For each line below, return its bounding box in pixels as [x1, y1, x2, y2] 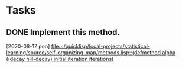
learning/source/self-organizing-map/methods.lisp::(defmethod [6, 49, 161, 56]
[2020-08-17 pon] [6, 43, 50, 50]
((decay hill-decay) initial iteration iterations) [6, 56, 114, 62]
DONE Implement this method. [6, 27, 120, 37]
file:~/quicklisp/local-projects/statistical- [51, 43, 151, 50]
